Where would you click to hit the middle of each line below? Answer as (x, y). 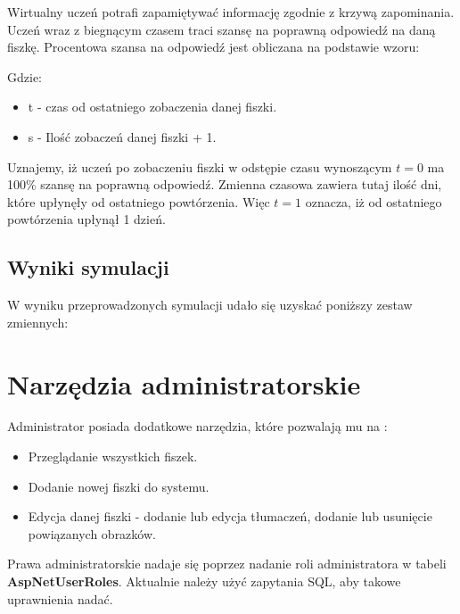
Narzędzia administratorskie (184, 383)
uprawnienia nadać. (60, 598)
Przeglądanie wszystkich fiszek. (113, 456)
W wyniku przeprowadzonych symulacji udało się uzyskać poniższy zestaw (210, 305)
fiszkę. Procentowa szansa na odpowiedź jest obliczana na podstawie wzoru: (214, 47)
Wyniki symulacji (88, 267)
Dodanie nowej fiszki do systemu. (119, 486)
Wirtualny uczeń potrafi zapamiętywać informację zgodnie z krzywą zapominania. (231, 12)
